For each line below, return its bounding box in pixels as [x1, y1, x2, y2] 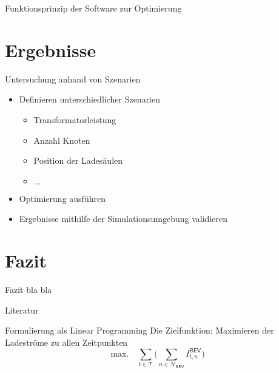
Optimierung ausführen [19, 192, 106, 204]
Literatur [5, 303, 39, 316]
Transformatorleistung [33, 113, 116, 126]
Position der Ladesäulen [33, 154, 123, 167]
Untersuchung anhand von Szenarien [5, 72, 141, 85]
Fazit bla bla [5, 283, 52, 295]
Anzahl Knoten [33, 133, 90, 146]
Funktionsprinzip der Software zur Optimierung [5, 2, 182, 14]
